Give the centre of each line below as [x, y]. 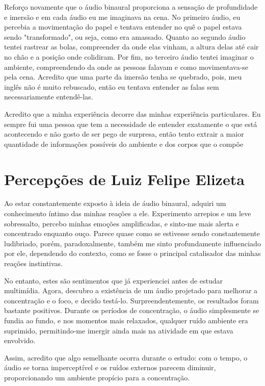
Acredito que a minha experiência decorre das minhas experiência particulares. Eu [132, 113]
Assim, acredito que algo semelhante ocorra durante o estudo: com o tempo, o [126, 357]
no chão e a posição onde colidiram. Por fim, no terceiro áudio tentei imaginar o [129, 56]
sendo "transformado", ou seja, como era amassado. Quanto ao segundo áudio [125, 36]
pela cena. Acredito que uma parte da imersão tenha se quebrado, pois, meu [123, 77]
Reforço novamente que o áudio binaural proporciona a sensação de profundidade [131, 7]
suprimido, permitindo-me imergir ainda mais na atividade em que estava [119, 330]
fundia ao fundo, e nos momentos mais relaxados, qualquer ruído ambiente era [126, 320]
